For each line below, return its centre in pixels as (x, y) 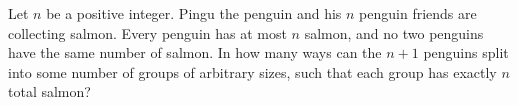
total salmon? (49, 91)
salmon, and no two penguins (394, 32)
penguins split (466, 52)
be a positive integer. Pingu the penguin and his (194, 13)
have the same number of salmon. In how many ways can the (195, 52)
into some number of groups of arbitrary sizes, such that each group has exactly (252, 71)
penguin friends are (418, 13)
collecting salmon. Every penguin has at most (147, 32)
